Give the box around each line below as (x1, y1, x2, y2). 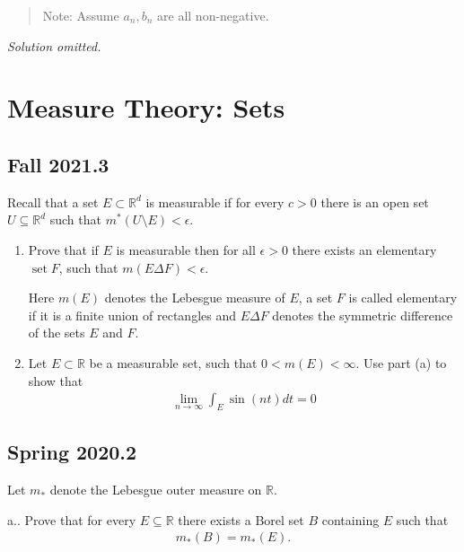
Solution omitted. (7, 36, 101, 55)
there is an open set (320, 192, 429, 211)
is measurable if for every (145, 192, 285, 211)
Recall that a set (7, 192, 99, 211)
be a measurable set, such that (89, 353, 258, 372)
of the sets (28, 323, 85, 342)
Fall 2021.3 (7, 150, 109, 178)
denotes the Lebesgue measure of (104, 288, 285, 307)
